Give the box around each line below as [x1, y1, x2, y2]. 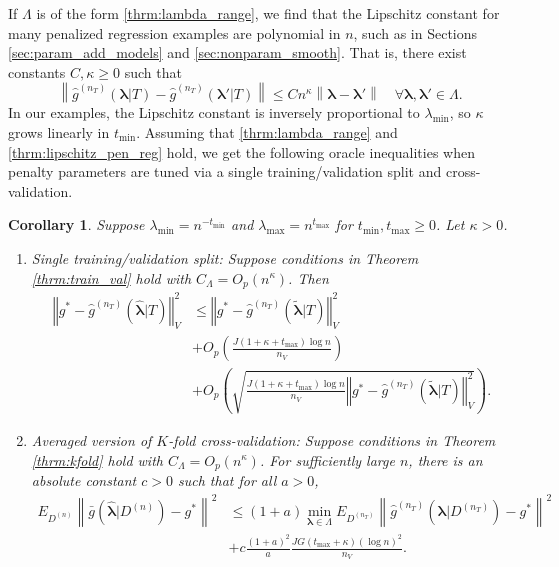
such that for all [178, 470, 277, 491]
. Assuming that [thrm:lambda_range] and [136, 121, 398, 142]
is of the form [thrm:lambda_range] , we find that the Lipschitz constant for [36, 3, 500, 23]
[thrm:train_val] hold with [31, 267, 192, 288]
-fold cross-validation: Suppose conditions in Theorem [168, 429, 496, 450]
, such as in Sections [353, 22, 478, 43]
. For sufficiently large [259, 449, 395, 470]
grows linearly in [8, 121, 110, 142]
